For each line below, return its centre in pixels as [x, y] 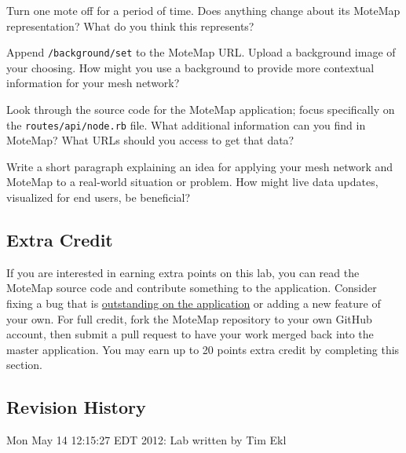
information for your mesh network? [93, 83]
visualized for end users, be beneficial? [99, 197]
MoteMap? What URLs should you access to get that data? [150, 140]
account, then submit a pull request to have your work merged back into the [190, 334]
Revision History [76, 407]
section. [24, 365]
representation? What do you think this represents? [130, 26]
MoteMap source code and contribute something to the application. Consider [192, 288]
